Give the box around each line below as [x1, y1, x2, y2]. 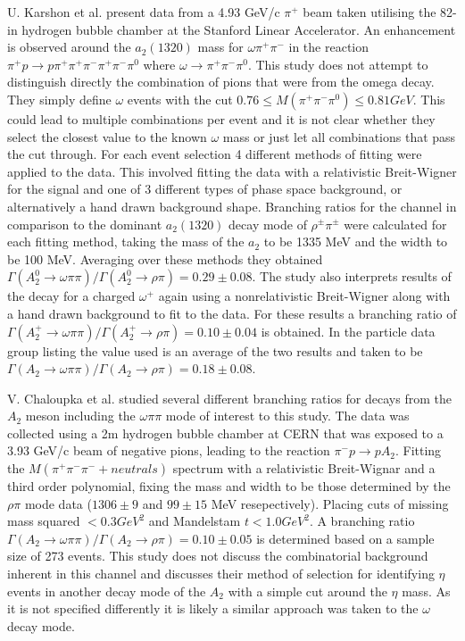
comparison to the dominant [7, 214, 162, 233]
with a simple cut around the [228, 581, 387, 600]
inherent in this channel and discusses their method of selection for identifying [7, 564, 435, 583]
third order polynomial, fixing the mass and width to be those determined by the [7, 477, 451, 495]
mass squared [7, 512, 80, 530]
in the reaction [288, 37, 370, 56]
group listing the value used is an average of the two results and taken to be [7, 341, 423, 360]
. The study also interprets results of [252, 267, 452, 286]
